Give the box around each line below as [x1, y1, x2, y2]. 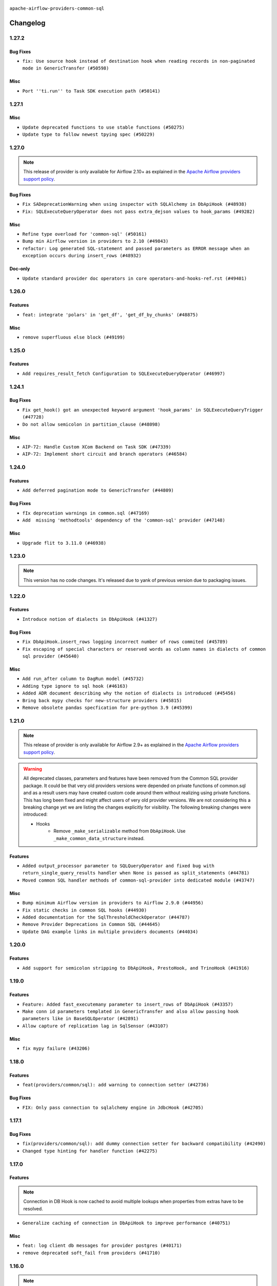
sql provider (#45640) [22, 653, 80, 659]
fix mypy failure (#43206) [22, 1046, 90, 1051]
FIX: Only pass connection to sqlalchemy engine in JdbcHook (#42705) [22, 1104, 204, 1111]
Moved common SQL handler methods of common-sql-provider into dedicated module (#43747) [22, 877, 255, 883]
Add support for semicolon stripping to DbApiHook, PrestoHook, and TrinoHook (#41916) [22, 965, 250, 971]
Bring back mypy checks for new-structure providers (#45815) [22, 698, 182, 703]
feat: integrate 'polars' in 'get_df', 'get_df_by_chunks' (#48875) [22, 312, 199, 317]
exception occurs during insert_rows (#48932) [22, 253, 142, 259]
